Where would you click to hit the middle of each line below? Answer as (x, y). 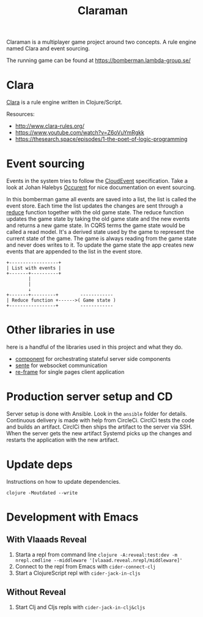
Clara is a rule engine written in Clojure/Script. (65, 103)
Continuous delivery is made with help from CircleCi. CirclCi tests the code (100, 420)
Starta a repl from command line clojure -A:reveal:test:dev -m (96, 554)
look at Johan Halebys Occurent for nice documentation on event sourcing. (101, 187)
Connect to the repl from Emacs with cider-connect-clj (85, 566)
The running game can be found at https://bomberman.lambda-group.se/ (98, 60)
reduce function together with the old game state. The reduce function (95, 212)
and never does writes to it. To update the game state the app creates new (100, 245)
